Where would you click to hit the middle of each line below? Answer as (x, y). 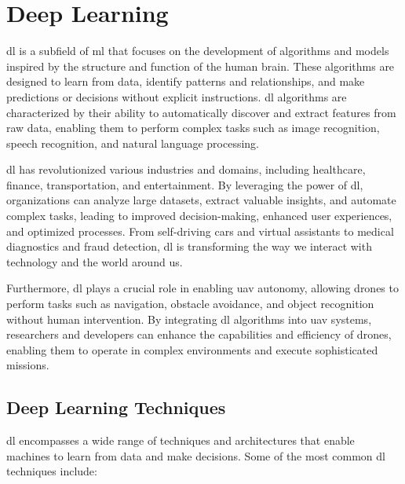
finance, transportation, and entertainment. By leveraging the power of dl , (185, 184)
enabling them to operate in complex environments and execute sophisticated (192, 349)
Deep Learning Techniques (116, 407)
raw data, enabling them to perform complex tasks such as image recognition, (193, 128)
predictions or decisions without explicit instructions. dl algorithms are (177, 96)
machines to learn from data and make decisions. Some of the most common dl (196, 455)
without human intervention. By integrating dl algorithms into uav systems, (189, 319)
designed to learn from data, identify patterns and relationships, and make (186, 81)
